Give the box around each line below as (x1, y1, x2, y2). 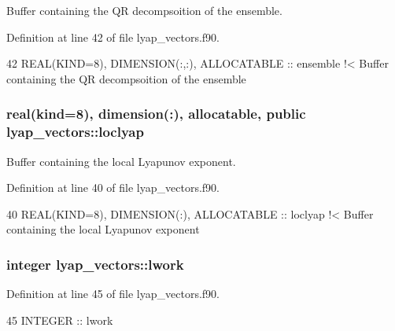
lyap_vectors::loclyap (6, 122, 144, 142)
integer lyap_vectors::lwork (6, 254, 184, 274)
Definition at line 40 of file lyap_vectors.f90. (6, 179, 220, 196)
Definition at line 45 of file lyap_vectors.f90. (6, 285, 220, 302)
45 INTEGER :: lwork (6, 311, 113, 328)
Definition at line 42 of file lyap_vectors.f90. (6, 28, 220, 45)
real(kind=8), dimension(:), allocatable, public (6, 104, 306, 123)
